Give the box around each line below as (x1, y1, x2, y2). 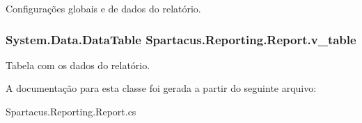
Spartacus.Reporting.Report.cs (6, 104, 136, 118)
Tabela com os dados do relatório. (6, 57, 150, 72)
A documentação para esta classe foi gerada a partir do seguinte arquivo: (6, 81, 317, 95)
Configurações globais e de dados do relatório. (6, 1, 201, 15)
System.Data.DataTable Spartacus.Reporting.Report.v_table (6, 30, 356, 48)
